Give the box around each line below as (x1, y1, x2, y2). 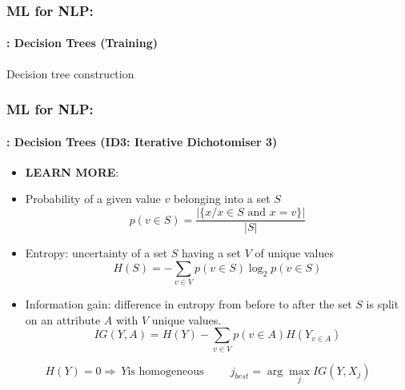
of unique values (255, 245, 334, 261)
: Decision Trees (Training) (6, 34, 158, 51)
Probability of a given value (25, 190, 161, 207)
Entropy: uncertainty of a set (25, 245, 168, 261)
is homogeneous (127, 365, 204, 377)
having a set (182, 245, 241, 261)
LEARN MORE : (25, 163, 119, 180)
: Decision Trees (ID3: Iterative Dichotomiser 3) (6, 133, 278, 149)
